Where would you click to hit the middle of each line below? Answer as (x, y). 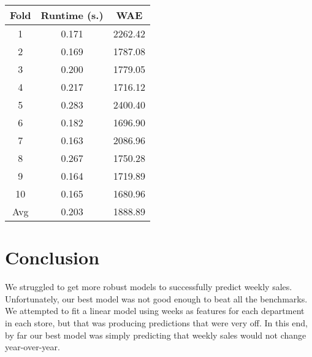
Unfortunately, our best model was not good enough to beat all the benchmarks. (156, 298)
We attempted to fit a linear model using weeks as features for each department (155, 311)
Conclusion (52, 257)
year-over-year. (32, 347)
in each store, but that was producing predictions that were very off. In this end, (157, 322)
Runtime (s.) (72, 15)
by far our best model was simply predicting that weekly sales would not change (156, 335)
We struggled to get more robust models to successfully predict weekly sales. (149, 287)
